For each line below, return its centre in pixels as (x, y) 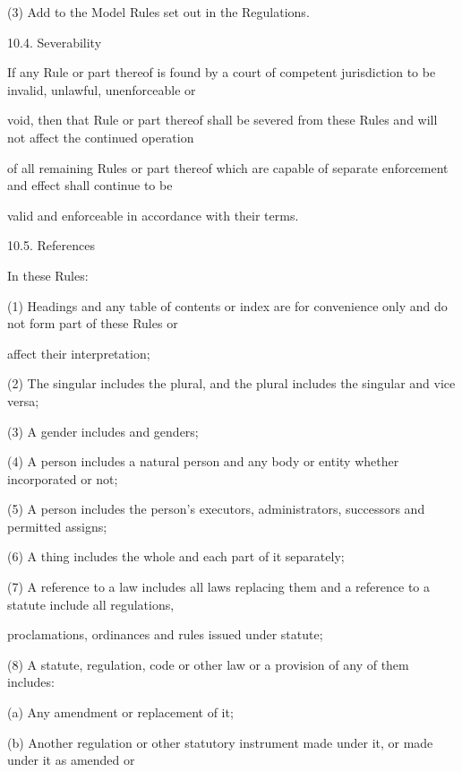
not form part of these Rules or (93, 323)
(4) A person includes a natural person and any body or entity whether (203, 461)
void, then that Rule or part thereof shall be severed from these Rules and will (222, 120)
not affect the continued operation (101, 137)
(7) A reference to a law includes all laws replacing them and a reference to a (219, 587)
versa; (23, 400)
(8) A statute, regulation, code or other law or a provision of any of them (208, 664)
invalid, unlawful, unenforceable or (102, 89)
